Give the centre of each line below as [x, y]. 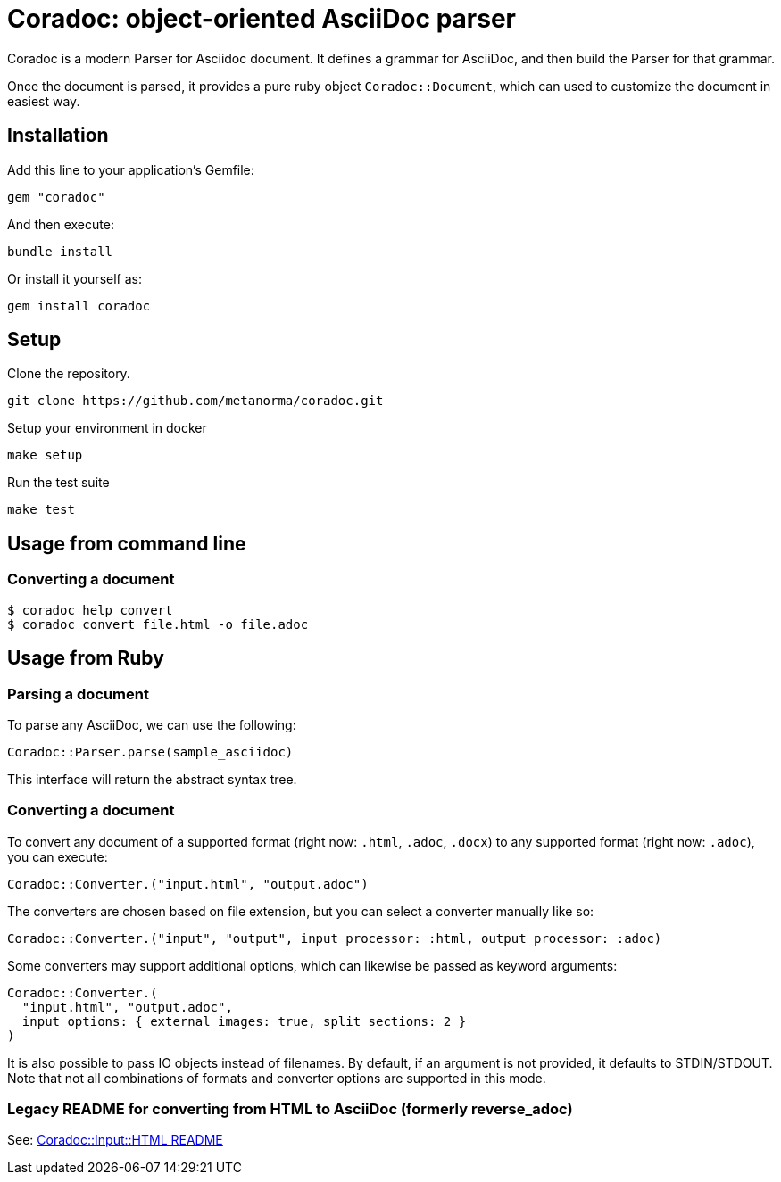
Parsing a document [78, 694]
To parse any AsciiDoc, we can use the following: [152, 724]
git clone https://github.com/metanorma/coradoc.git [195, 401]
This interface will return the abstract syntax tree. [152, 779]
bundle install [60, 251]
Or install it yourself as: [75, 278]
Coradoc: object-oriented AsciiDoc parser [262, 19]
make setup [45, 455]
